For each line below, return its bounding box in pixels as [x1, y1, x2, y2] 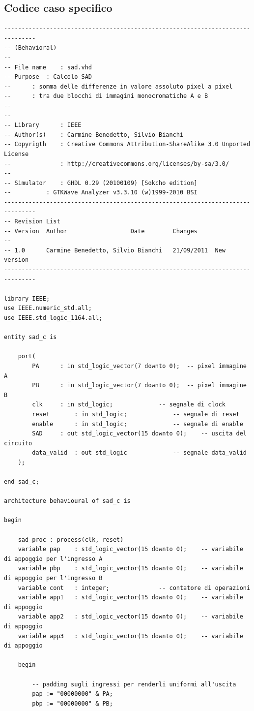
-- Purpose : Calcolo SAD [4, 73, 92, 81]
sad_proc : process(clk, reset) [18, 536, 124, 543]
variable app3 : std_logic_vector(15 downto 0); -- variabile [18, 632, 243, 640]
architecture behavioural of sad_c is [4, 497, 131, 505]
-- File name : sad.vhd [4, 63, 92, 71]
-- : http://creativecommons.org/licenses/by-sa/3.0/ [4, 160, 229, 167]
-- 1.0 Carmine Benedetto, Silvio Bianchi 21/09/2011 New [4, 247, 226, 254]
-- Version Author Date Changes [4, 227, 198, 235]
